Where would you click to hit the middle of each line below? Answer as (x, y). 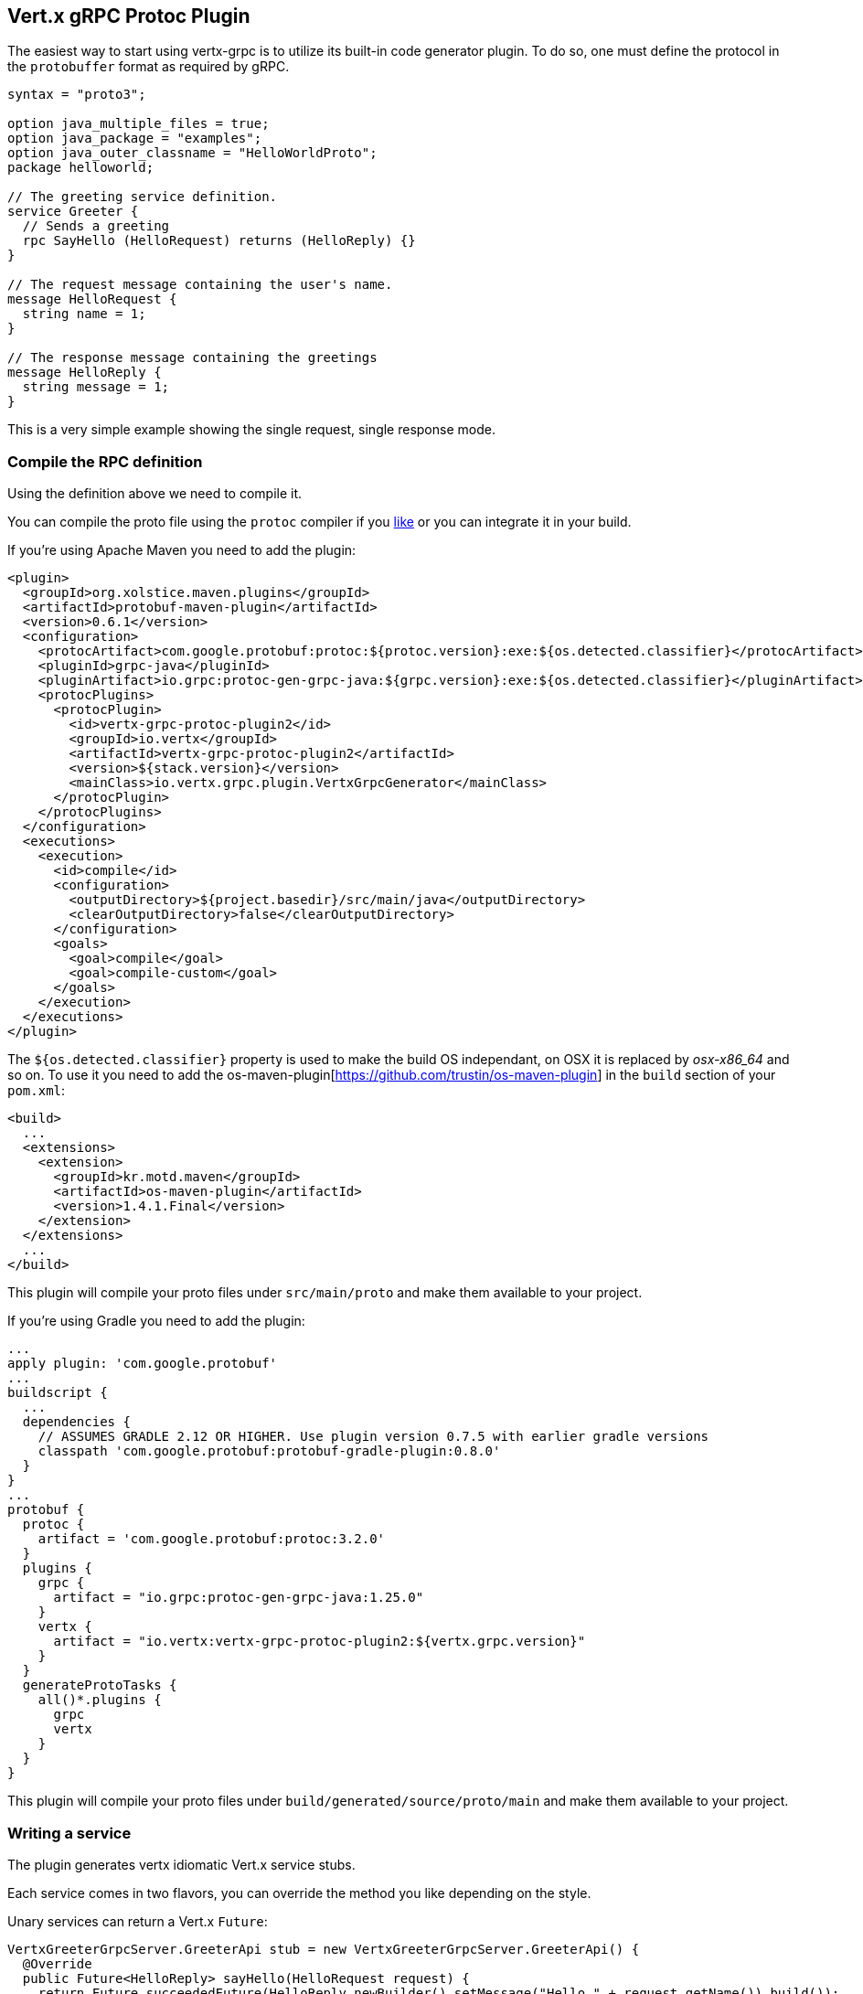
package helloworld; (81, 168)
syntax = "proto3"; (77, 95)
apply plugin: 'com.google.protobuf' (143, 1364)
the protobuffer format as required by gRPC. (149, 67)
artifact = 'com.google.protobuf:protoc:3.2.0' (212, 1539)
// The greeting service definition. (143, 197)
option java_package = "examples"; (135, 139)
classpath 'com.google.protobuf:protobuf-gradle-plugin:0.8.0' (269, 1451)
